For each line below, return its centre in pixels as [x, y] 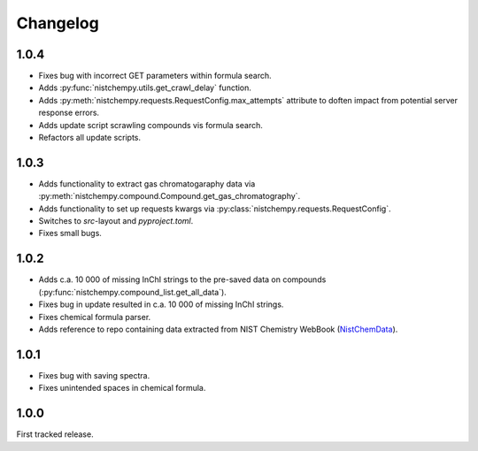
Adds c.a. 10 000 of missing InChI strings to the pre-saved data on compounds [182, 279]
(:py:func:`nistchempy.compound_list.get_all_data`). [133, 292]
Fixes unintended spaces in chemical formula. [122, 388]
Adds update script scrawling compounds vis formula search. [150, 125]
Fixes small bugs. [70, 233]
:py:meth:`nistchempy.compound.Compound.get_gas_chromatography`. [170, 196]
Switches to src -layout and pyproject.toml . [116, 221]
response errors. [69, 113]
